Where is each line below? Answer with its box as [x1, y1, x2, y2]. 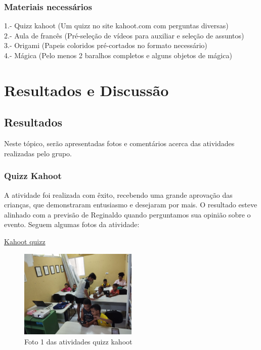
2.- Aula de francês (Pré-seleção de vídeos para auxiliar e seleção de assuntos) [4, 30, 244, 40]
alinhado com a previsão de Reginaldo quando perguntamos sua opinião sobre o [4, 209, 251, 220]
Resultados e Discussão [4, 79, 169, 100]
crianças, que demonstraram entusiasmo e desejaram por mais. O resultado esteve [4, 199, 257, 210]
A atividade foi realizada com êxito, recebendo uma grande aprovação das [4, 189, 233, 200]
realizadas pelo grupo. [4, 148, 72, 158]
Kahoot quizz [4, 236, 46, 246]
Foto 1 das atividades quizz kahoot [24, 336, 133, 346]
